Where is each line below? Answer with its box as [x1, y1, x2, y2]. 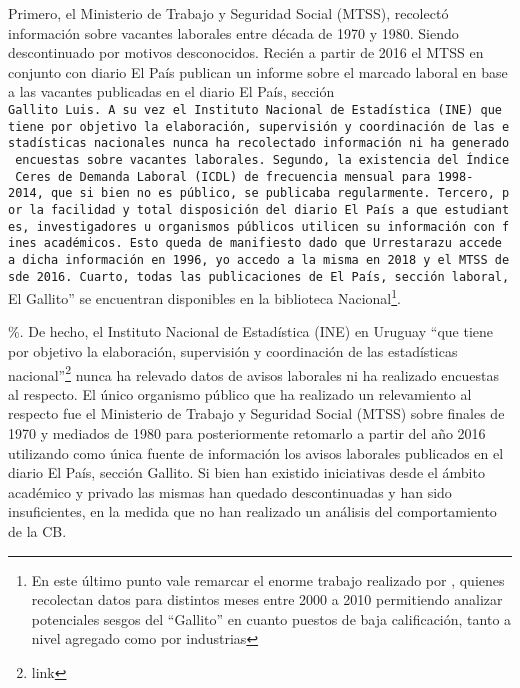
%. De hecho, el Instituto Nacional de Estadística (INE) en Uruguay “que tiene [8, 321, 494, 342]
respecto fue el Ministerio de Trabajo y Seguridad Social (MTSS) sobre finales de [8, 403, 505, 424]
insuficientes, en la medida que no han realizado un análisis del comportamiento [8, 501, 497, 522]
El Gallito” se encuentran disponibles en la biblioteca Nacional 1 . [8, 285, 401, 308]
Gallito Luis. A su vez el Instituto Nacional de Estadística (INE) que [8, 102, 502, 117]
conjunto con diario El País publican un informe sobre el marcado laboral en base [8, 61, 508, 82]
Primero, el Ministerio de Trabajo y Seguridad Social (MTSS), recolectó [8, 3, 449, 23]
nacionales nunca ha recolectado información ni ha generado [93, 136, 510, 151]
